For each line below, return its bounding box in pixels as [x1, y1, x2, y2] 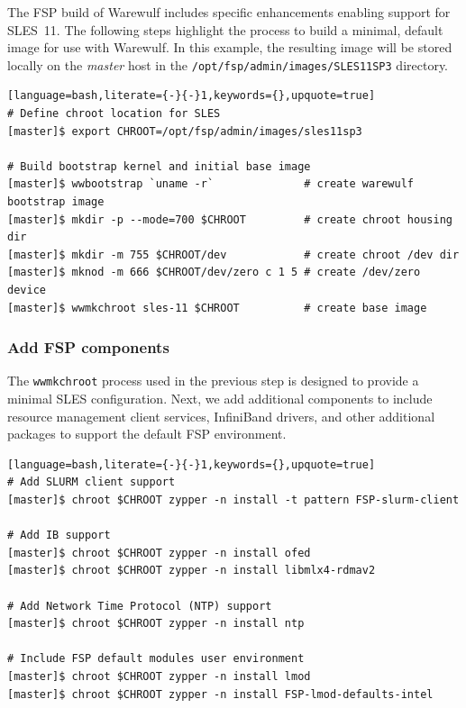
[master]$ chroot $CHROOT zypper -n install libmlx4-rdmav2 [7, 564, 376, 577]
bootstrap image [7, 195, 105, 208]
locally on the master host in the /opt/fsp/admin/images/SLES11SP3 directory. [7, 55, 449, 74]
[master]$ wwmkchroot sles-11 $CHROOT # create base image [7, 301, 427, 314]
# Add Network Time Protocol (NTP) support [7, 599, 272, 613]
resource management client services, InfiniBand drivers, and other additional [7, 406, 435, 425]
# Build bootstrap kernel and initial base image [7, 159, 311, 173]
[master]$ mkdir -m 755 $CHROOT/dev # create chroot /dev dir [7, 248, 460, 261]
